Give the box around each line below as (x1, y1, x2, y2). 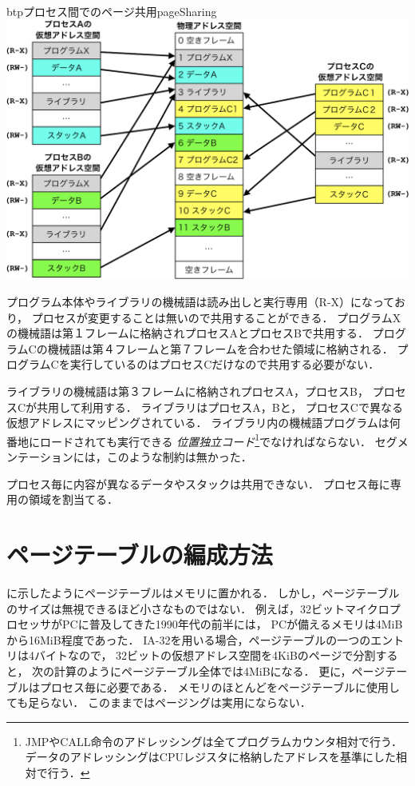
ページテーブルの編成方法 (6, 538, 273, 570)
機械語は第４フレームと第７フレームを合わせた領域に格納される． (47, 340, 393, 357)
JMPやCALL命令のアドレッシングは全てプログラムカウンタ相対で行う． (25, 732, 402, 749)
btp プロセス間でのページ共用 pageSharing (6, 3, 217, 19)
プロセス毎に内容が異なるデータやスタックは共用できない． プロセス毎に (6, 475, 390, 492)
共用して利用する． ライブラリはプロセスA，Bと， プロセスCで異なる (37, 398, 403, 415)
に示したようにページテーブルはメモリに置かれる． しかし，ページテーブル (6, 584, 400, 600)
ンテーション (6, 449, 73, 465)
